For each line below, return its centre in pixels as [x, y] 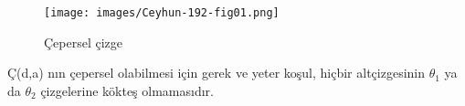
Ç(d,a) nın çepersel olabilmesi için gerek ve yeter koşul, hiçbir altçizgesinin [217, 73]
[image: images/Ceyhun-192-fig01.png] [162, 13]
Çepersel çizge [84, 42]
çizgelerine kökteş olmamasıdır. [127, 90]
